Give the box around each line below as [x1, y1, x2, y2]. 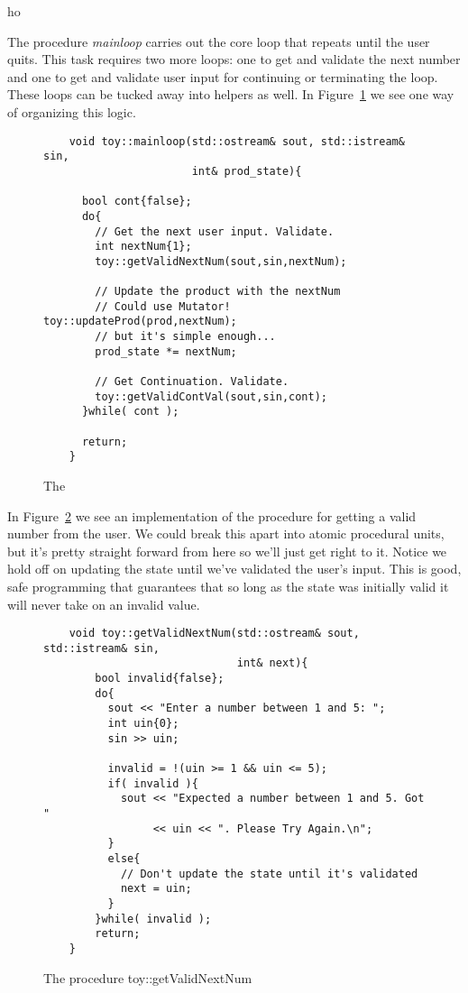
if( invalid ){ [107, 777, 198, 790]
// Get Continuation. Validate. [95, 375, 289, 389]
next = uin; [120, 882, 192, 896]
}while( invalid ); [95, 912, 212, 925]
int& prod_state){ [191, 164, 302, 178]
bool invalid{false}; [95, 672, 225, 685]
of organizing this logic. [7, 102, 136, 121]
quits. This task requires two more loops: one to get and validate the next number [7, 50, 461, 69]
